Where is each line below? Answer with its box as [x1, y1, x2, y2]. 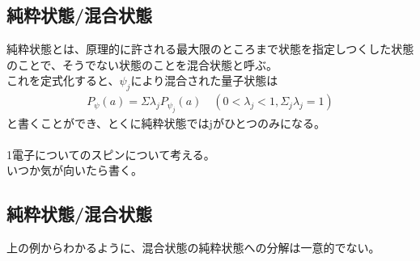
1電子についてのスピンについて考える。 [6, 145, 215, 162]
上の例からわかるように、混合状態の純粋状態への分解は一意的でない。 [6, 239, 380, 256]
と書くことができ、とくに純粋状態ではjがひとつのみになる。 [6, 114, 325, 131]
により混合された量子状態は [130, 72, 278, 89]
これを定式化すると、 [6, 72, 120, 89]
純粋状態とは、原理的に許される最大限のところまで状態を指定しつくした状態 [6, 40, 414, 57]
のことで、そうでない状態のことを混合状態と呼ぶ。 [6, 56, 278, 73]
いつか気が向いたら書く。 [6, 162, 142, 179]
